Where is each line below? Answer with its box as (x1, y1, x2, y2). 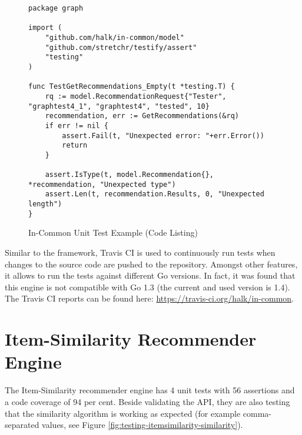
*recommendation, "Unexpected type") (28, 180, 176, 189)
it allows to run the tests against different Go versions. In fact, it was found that (5, 269, 296, 282)
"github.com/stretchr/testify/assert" (45, 43, 197, 52)
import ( (28, 24, 62, 32)
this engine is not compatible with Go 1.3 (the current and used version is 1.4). (5, 280, 290, 293)
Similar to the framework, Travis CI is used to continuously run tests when (5, 246, 276, 259)
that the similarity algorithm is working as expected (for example (5, 407, 241, 419)
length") (28, 200, 62, 209)
